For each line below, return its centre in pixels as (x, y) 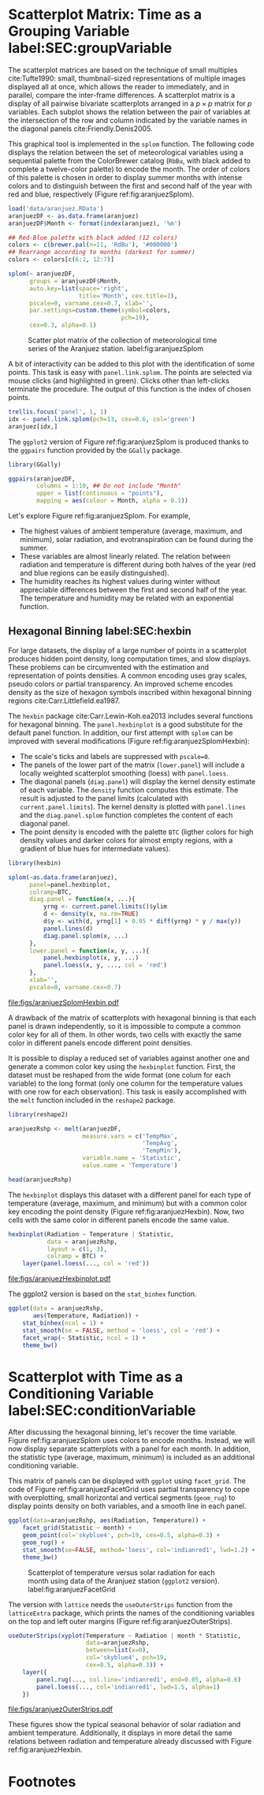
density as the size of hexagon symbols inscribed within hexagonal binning (130, 692)
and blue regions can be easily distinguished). (94, 573)
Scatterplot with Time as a (96, 1376)
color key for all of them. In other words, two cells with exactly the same (125, 1034)
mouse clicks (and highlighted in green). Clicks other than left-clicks (119, 381)
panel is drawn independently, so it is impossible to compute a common (125, 1026)
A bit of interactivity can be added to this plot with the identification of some (132, 364)
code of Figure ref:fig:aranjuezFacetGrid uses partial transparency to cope (129, 1490)
